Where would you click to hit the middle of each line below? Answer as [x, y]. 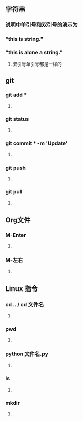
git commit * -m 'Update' [36, 143]
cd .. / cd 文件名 [25, 304]
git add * [16, 95]
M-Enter [16, 235]
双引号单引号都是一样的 [37, 64]
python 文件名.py [27, 354]
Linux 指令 [22, 289]
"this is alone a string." [34, 52]
